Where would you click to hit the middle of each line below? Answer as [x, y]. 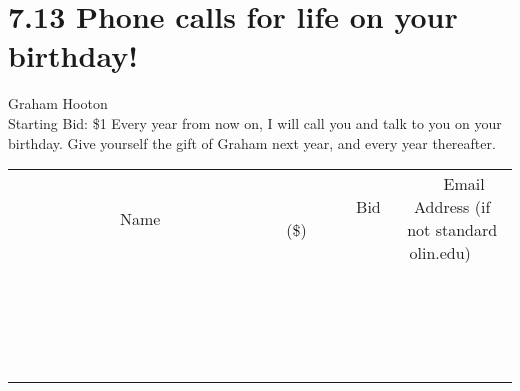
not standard [452, 230]
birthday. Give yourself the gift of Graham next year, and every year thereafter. [252, 142]
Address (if [452, 207]
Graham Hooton [58, 103]
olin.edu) [440, 253]
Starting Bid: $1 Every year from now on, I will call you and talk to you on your [255, 122]
